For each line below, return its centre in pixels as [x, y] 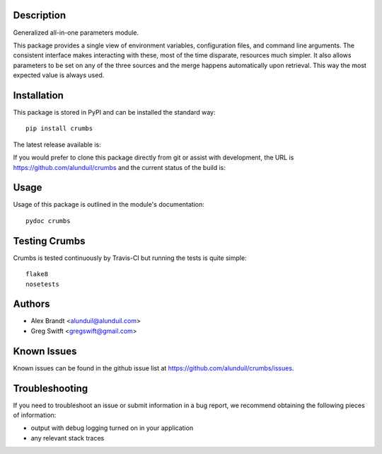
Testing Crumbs [49, 241]
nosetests [42, 284]
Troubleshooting [51, 388]
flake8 [37, 274]
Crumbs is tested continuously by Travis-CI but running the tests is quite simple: [130, 258]
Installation [38, 95]
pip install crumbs [59, 129]
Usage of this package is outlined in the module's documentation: [109, 205]
